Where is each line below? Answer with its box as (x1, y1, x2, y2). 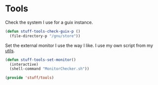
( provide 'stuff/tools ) (5, 75, 54, 81)
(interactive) (9, 62, 39, 67)
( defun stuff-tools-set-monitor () (5, 57, 77, 62)
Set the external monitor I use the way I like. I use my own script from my (5, 42, 153, 48)
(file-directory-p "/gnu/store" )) (9, 33, 80, 39)
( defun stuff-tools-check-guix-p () (5, 29, 80, 34)
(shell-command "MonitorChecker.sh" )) (9, 66, 90, 72)
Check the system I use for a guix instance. (5, 19, 93, 25)
